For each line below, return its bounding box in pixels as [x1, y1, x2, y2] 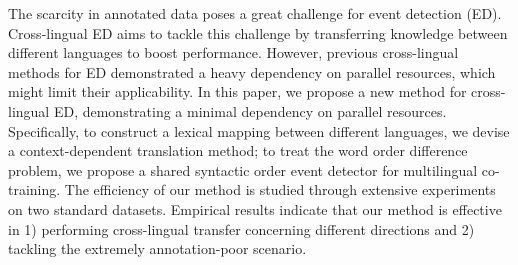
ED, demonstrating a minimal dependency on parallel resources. [53, 100, 447, 121]
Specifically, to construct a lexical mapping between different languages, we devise [8, 120, 510, 141]
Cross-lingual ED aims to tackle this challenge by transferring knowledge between [8, 22, 508, 43]
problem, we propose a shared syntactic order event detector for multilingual [8, 159, 478, 180]
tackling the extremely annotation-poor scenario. [8, 238, 307, 259]
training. [8, 179, 61, 200]
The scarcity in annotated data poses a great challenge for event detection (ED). [8, 3, 502, 23]
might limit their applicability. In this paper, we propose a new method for [8, 81, 467, 102]
